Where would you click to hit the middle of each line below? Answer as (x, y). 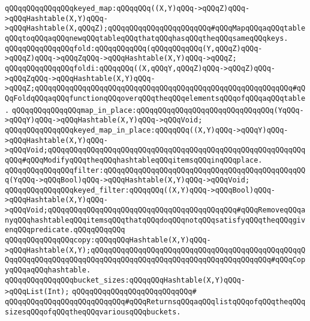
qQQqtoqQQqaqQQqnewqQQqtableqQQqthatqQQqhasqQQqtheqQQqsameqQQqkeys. (147, 38)
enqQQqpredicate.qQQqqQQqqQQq (65, 230)
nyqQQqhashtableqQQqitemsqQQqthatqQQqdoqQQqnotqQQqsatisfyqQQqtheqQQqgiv (155, 220)
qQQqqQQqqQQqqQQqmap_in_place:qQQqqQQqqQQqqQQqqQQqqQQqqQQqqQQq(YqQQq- (158, 110)
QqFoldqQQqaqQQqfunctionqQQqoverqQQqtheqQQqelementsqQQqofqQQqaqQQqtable (155, 98)
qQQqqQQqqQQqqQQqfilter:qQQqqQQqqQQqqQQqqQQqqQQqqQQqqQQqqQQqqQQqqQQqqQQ (155, 170)
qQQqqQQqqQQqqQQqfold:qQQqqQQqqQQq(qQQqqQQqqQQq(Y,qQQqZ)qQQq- (134, 48)
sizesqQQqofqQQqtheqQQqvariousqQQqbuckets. (93, 312)
